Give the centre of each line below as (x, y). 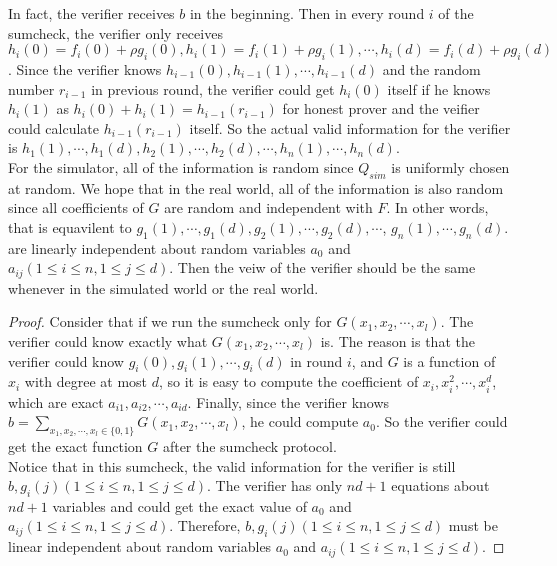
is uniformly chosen (450, 166)
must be (473, 525)
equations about (440, 485)
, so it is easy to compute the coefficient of (289, 381)
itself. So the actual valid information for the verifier (350, 127)
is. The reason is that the (397, 340)
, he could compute (300, 421)
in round (316, 360)
